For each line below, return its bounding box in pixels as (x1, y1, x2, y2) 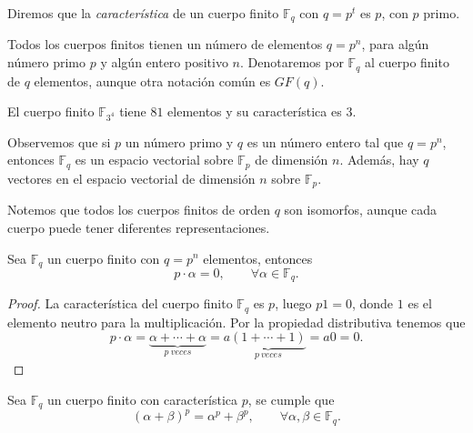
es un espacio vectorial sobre (75, 150, 234, 169)
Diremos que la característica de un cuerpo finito (7, 4, 279, 22)
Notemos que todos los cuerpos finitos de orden (7, 200, 271, 219)
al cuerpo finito (364, 53, 449, 72)
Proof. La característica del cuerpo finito (7, 294, 233, 313)
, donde (351, 294, 394, 313)
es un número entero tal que (247, 132, 404, 151)
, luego (275, 294, 312, 313)
